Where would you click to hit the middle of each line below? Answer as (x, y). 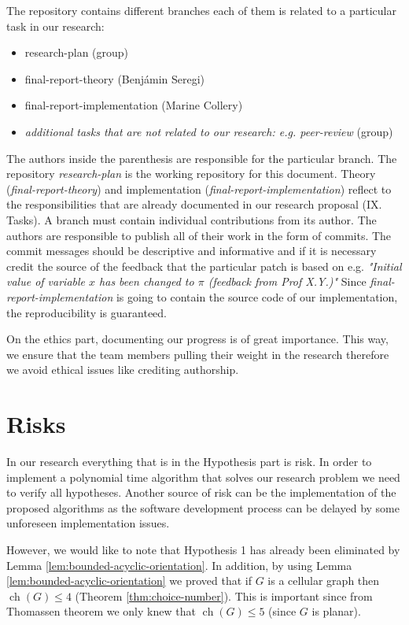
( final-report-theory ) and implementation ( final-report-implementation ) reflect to (199, 189)
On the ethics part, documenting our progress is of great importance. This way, (197, 339)
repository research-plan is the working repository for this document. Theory (191, 174)
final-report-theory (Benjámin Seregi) (115, 78)
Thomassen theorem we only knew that (101, 611)
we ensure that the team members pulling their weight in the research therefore (198, 354)
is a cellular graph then (324, 581)
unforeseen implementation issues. (88, 523)
